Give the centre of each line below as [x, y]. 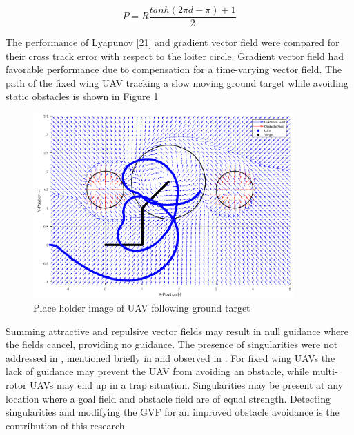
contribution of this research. [67, 425]
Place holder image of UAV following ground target [142, 308]
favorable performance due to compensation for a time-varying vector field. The [174, 69]
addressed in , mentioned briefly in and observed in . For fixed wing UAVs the [170, 357]
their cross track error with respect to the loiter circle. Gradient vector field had [175, 55]
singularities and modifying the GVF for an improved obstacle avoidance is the [173, 412]
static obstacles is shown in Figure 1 [82, 96]
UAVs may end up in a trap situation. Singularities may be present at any [186, 385]
